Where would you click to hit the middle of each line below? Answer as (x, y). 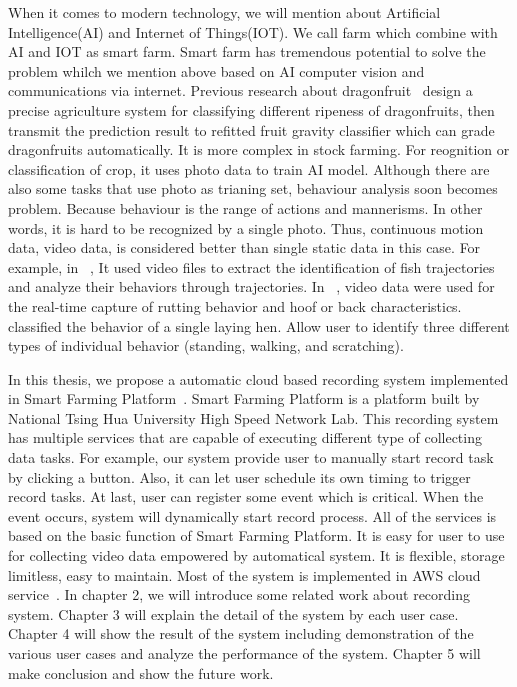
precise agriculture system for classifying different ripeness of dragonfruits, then (251, 109)
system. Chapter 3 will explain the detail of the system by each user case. (233, 613)
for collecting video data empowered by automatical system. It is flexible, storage (256, 555)
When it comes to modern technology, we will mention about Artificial (224, 12)
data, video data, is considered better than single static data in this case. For (244, 247)
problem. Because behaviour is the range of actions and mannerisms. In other (245, 207)
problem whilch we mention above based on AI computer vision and (216, 70)
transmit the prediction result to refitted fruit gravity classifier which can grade (251, 129)
